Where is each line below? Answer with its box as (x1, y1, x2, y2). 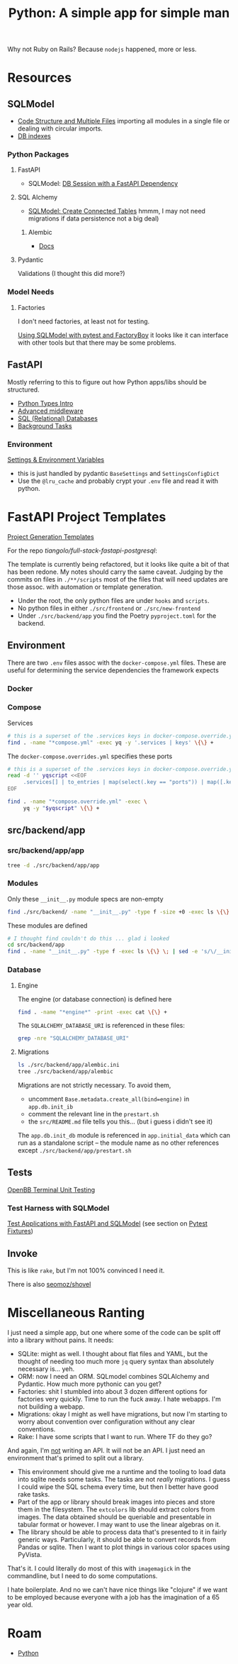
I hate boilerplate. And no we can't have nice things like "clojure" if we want (7, 1585, 228, 1594)
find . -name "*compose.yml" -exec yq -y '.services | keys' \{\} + (7, 739, 214, 746)
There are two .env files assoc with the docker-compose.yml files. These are (7, 658, 227, 667)
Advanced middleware (17, 406, 84, 415)
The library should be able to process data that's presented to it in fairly (17, 1527, 227, 1536)
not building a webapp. (17, 1402, 85, 1411)
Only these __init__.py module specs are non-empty (7, 894, 164, 903)
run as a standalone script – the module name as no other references (17, 1138, 220, 1147)
